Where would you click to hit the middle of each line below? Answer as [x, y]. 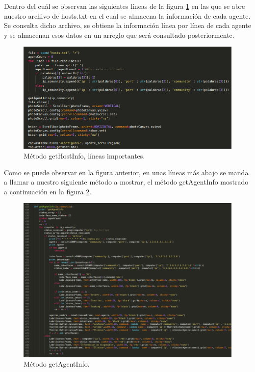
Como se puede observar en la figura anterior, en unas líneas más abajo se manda [126, 172]
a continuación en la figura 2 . [48, 191]
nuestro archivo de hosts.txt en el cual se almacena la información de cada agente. [127, 15]
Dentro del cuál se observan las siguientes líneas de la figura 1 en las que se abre [125, 6]
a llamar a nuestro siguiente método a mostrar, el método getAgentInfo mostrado [126, 182]
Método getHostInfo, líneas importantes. [84, 155]
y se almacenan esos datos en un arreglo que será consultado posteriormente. [119, 35]
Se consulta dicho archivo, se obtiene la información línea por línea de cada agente [127, 25]
